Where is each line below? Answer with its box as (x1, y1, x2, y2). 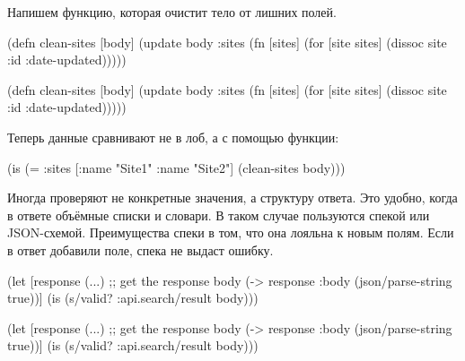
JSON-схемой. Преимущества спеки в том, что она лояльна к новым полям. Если (7, 223, 454, 242)
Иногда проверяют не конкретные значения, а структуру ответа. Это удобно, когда (7, 188, 458, 207)
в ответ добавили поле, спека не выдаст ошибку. (7, 240, 274, 259)
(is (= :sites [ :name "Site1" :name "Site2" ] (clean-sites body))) (7, 158, 346, 176)
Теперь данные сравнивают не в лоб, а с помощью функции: (7, 127, 339, 146)
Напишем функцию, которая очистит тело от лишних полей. (7, 3, 337, 21)
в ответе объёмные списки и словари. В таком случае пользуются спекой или (7, 205, 430, 224)
